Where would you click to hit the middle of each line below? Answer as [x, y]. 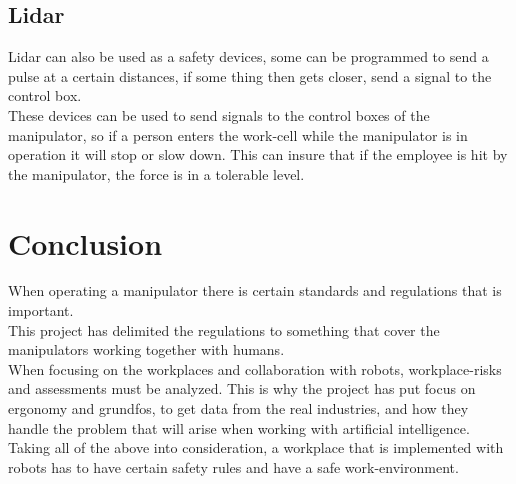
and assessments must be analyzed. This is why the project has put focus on [242, 388]
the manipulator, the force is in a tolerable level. [156, 173]
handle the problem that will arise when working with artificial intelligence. [239, 427]
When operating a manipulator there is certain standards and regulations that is [255, 290]
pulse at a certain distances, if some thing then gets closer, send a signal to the [250, 75]
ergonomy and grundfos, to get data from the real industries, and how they [238, 408]
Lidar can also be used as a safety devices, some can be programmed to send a [248, 56]
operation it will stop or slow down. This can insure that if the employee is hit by [258, 154]
